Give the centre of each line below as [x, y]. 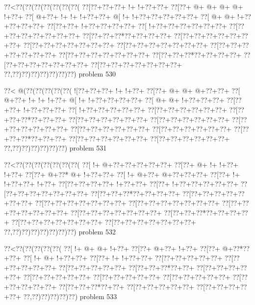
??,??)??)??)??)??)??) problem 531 [55, 148]
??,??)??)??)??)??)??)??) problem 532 [60, 232]
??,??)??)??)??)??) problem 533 [70, 296]
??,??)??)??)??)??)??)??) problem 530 [60, 74]
